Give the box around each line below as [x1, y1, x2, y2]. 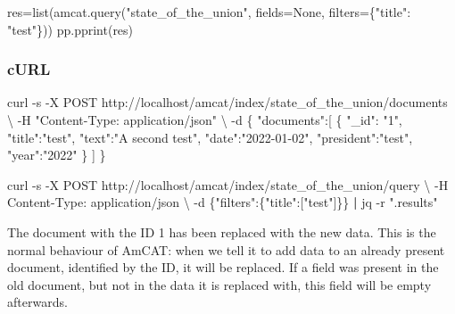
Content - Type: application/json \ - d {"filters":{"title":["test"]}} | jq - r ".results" [7, 193, 438, 211]
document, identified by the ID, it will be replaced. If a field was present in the [7, 258, 439, 277]
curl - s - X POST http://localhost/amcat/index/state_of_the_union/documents [7, 93, 448, 112]
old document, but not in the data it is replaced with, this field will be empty [7, 275, 432, 293]
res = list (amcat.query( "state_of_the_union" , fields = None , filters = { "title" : [7, 3, 411, 21]
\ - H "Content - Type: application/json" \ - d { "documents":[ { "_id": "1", [7, 111, 402, 128]
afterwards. [7, 293, 68, 311]
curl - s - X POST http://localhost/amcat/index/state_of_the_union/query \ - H [7, 175, 449, 194]
